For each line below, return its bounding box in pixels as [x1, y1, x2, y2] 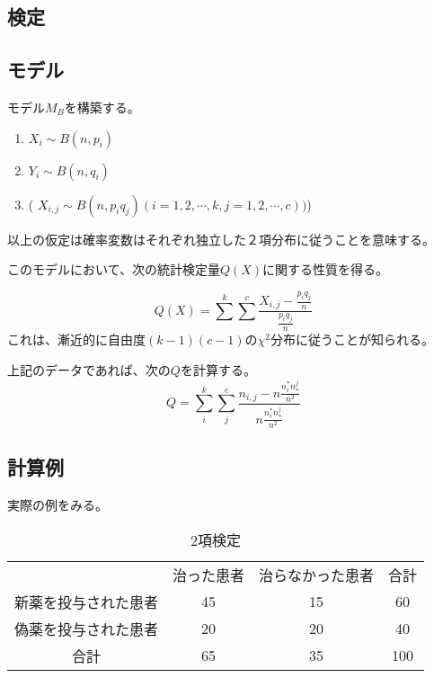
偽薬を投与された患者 [14, 618, 159, 639]
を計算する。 [180, 361, 256, 379]
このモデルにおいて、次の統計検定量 [7, 260, 220, 279]
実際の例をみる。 [7, 495, 108, 514]
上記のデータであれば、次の [7, 361, 171, 379]
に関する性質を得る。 [262, 260, 389, 279]
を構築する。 [64, 97, 140, 116]
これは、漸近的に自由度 [7, 330, 146, 349]
